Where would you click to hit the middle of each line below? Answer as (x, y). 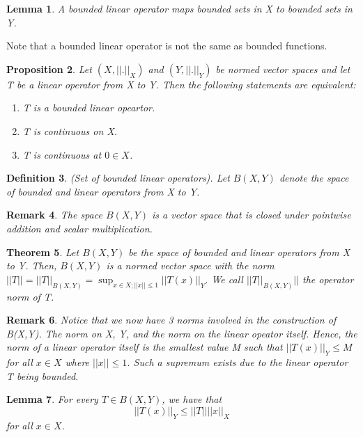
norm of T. (30, 296)
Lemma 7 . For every (52, 399)
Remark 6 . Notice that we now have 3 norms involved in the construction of (171, 320)
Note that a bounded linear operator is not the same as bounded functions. (167, 46)
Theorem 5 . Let (43, 252)
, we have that (192, 399)
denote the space (314, 178)
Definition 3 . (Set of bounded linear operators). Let (118, 178)
